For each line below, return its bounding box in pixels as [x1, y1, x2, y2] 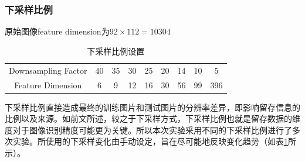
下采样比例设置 [87, 44, 145, 57]
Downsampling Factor [9, 64, 87, 76]
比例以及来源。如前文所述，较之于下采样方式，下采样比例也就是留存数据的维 [5, 112, 300, 125]
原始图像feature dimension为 [5, 25, 110, 37]
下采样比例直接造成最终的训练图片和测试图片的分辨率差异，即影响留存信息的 [5, 101, 300, 113]
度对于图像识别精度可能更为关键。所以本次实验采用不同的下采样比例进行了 [5, 123, 292, 136]
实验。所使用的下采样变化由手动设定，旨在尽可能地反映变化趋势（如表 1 [12, 135, 288, 147]
